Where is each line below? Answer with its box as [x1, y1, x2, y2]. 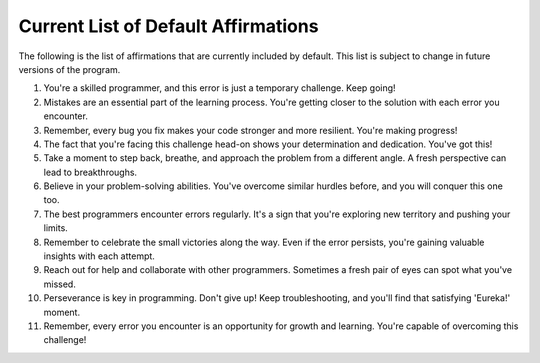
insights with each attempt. [43, 250, 155, 262]
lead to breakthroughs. [43, 166, 138, 178]
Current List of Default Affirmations [18, 15, 319, 37]
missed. [43, 278, 77, 290]
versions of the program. [18, 63, 121, 75]
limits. [43, 222, 69, 234]
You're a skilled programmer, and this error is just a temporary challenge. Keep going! [43, 82, 396, 94]
